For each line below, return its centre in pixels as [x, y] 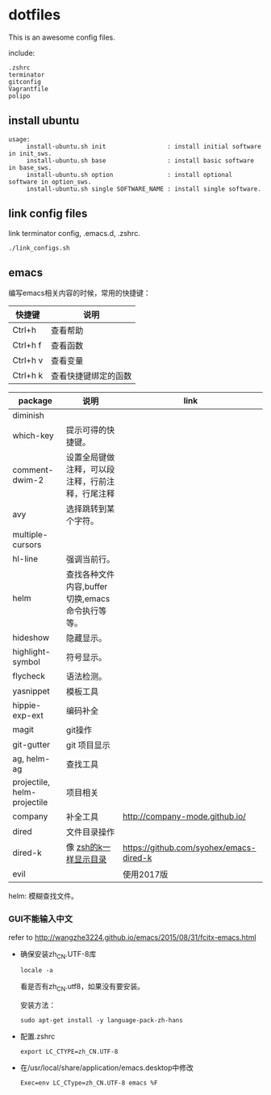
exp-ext [28, 715]
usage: [19, 139]
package [35, 401]
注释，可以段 [90, 470]
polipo [19, 96]
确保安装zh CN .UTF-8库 [58, 955]
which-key [33, 436]
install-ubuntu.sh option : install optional [129, 175]
